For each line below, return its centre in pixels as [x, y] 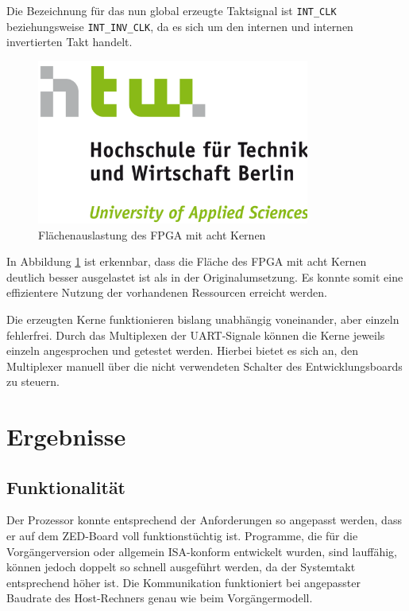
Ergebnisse [66, 436]
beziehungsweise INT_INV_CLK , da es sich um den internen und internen [180, 26]
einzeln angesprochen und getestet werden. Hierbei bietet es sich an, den [182, 350]
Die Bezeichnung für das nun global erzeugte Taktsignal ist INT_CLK [172, 10]
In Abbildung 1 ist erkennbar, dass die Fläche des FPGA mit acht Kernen [187, 261]
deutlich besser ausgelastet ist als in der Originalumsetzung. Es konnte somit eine [205, 276]
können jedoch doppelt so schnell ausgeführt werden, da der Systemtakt [181, 567]
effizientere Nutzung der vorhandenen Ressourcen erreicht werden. [167, 292]
